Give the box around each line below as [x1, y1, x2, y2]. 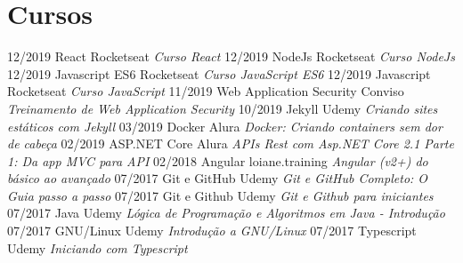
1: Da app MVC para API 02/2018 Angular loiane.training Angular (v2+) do [7, 151, 428, 170]
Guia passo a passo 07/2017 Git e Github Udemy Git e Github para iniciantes [7, 186, 434, 204]
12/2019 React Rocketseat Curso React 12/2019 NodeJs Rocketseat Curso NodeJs [7, 47, 455, 66]
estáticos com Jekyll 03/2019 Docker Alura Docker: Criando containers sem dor [7, 116, 443, 135]
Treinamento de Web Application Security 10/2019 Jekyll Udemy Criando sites [7, 99, 438, 117]
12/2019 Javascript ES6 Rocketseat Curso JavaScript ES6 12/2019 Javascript [7, 64, 431, 83]
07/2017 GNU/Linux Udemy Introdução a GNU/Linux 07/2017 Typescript [7, 221, 417, 240]
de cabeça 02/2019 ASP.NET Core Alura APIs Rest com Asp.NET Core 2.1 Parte [7, 134, 454, 153]
